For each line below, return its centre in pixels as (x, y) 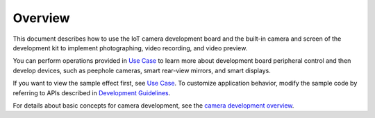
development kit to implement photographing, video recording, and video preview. (130, 48)
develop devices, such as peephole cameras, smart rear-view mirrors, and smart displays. (142, 70)
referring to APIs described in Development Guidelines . (92, 92)
